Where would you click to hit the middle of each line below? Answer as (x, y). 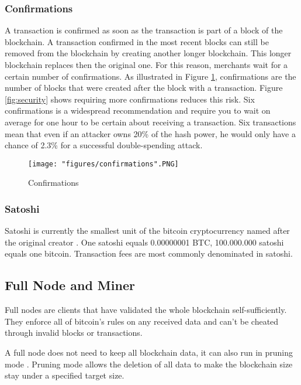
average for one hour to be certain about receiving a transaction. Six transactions (150, 122)
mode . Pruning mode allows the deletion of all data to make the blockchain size (149, 364)
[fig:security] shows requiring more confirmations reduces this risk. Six (130, 99)
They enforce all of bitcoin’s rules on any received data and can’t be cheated (142, 321)
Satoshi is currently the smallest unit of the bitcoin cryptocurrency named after (147, 231)
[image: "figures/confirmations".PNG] (103, 164)
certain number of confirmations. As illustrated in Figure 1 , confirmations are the (150, 76)
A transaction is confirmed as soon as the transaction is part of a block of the (144, 30)
